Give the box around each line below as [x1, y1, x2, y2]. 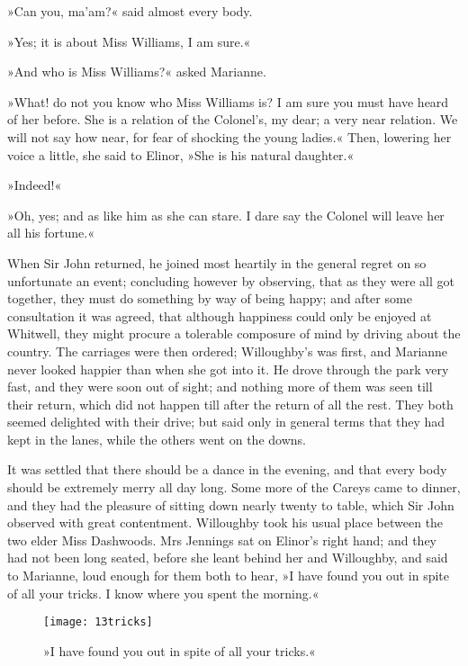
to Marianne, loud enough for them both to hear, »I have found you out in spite [7, 566, 450, 585]
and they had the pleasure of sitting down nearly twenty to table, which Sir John [7, 495, 454, 514]
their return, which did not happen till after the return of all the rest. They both [7, 394, 454, 413]
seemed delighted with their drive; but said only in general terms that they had [7, 412, 445, 431]
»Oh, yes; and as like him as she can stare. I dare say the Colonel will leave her [7, 205, 445, 224]
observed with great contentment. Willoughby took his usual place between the [7, 513, 444, 532]
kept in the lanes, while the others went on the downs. [7, 429, 306, 448]
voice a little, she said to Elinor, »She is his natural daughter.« [7, 145, 355, 164]
